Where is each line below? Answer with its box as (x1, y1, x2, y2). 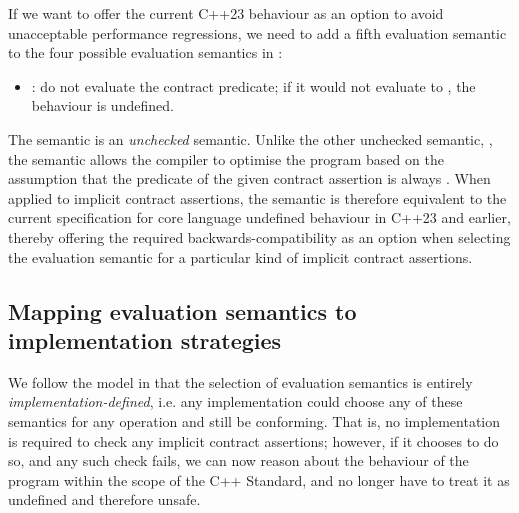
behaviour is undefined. (31, 95, 174, 116)
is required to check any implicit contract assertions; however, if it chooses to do (8, 430, 499, 451)
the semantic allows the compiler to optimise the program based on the (8, 148, 444, 169)
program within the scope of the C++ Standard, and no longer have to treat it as (8, 469, 510, 490)
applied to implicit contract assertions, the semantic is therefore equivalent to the (8, 187, 507, 208)
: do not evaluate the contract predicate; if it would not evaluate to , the (31, 75, 476, 96)
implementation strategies (8, 324, 282, 355)
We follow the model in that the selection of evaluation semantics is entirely (8, 371, 473, 392)
